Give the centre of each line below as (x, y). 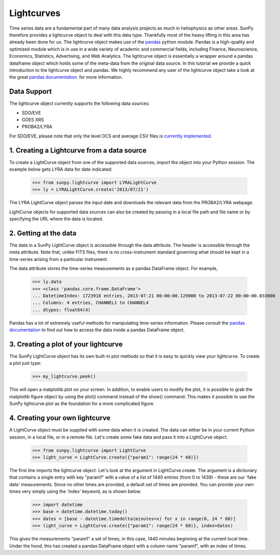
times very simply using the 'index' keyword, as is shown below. (75, 491)
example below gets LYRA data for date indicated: (61, 169)
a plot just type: (25, 363)
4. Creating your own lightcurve (60, 418)
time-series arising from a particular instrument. (59, 259)
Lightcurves (35, 13)
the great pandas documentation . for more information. (66, 77)
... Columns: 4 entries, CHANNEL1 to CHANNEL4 (90, 303)
